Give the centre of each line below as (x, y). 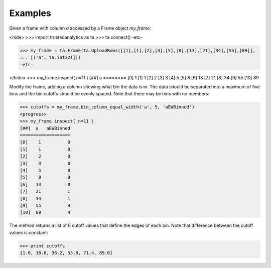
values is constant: (29, 232)
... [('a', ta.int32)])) (50, 57)
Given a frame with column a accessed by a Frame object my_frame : (80, 28)
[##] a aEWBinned (45, 128)
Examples (30, 13)
